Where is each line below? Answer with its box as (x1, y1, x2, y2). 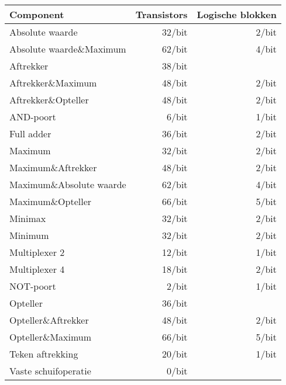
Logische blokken (197, 8, 277, 21)
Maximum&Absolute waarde (9, 178, 126, 191)
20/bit (161, 347, 188, 360)
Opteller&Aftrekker (9, 313, 89, 327)
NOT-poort (9, 279, 56, 293)
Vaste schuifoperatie (9, 364, 91, 377)
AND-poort (9, 110, 56, 123)
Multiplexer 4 (9, 262, 65, 276)
